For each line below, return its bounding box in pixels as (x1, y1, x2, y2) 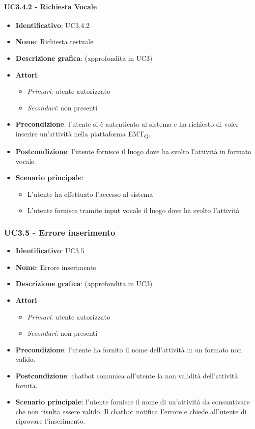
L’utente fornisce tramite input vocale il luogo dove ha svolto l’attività (27, 205, 240, 215)
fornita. (15, 380, 38, 390)
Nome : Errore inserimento (15, 262, 97, 272)
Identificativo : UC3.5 (15, 245, 85, 256)
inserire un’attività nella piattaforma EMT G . (15, 128, 151, 140)
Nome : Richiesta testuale (15, 36, 93, 47)
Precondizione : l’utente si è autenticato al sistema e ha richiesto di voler (15, 119, 239, 129)
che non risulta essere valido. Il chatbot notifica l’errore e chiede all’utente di (15, 406, 247, 416)
